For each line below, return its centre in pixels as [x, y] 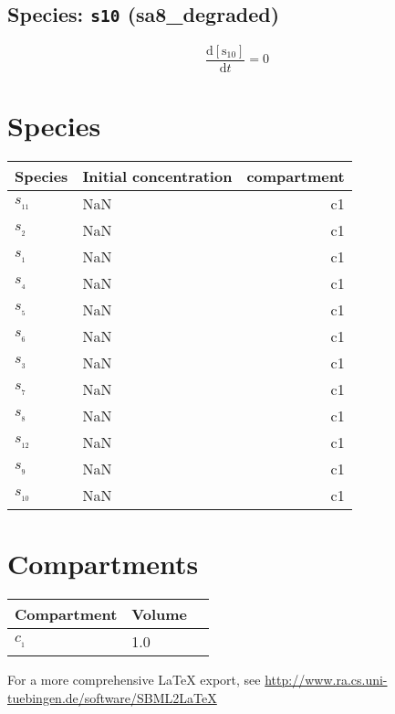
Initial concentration [157, 176]
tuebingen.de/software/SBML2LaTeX [112, 697]
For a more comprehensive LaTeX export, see [134, 680]
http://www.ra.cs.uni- [326, 680]
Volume [160, 614]
